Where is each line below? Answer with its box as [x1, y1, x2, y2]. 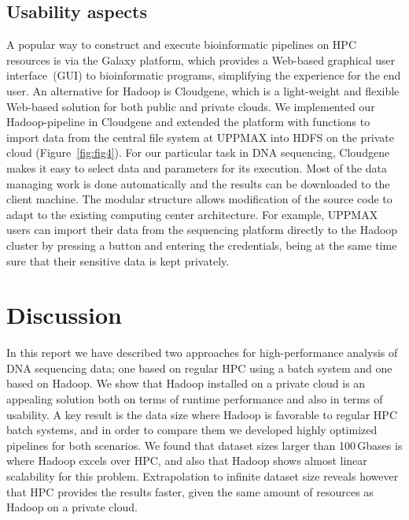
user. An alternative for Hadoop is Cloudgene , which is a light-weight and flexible [6, 82, 400, 98]
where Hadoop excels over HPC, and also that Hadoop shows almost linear [6, 452, 367, 469]
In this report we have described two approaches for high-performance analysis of [6, 344, 398, 361]
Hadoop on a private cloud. [6, 499, 138, 515]
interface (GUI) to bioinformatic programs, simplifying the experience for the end [6, 67, 401, 84]
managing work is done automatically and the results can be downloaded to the [6, 175, 390, 191]
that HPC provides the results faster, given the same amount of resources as [6, 483, 374, 500]
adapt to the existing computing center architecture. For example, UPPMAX [6, 206, 378, 222]
